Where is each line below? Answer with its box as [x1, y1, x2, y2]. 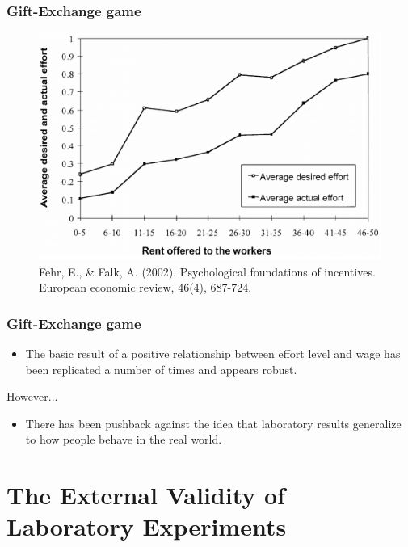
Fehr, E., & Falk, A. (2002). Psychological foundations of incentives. [39, 263, 376, 280]
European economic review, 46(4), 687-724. [39, 279, 252, 296]
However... [6, 388, 58, 405]
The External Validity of [6, 478, 285, 511]
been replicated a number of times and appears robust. [25, 360, 297, 377]
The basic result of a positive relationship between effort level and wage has [25, 344, 401, 361]
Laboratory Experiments [6, 510, 287, 543]
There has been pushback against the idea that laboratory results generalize [25, 414, 402, 431]
